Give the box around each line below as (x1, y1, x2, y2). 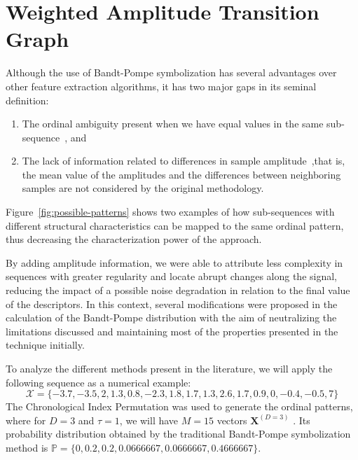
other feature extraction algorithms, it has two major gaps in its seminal (6, 78, 317, 93)
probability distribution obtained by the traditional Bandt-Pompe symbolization (6, 426, 351, 441)
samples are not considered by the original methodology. (22, 181, 264, 195)
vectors (216, 412, 247, 427)
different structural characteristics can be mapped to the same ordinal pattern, (6, 218, 344, 232)
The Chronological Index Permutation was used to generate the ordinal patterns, (6, 399, 353, 414)
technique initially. (6, 337, 85, 352)
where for (6, 412, 46, 427)
